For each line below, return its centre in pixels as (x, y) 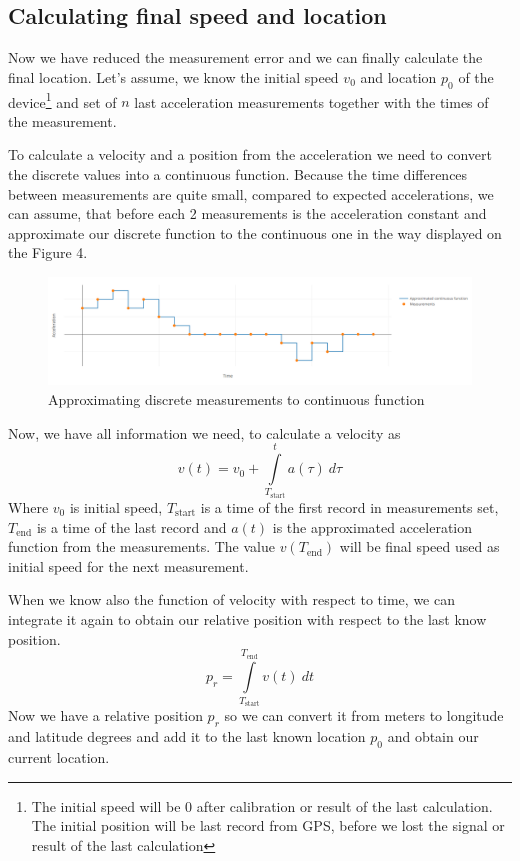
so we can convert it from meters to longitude (364, 715)
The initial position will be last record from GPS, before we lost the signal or (268, 825)
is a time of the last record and (131, 526)
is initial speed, (116, 507)
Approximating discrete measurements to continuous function (236, 399)
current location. (59, 756)
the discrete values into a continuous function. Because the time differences (238, 174)
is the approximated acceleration (372, 526)
